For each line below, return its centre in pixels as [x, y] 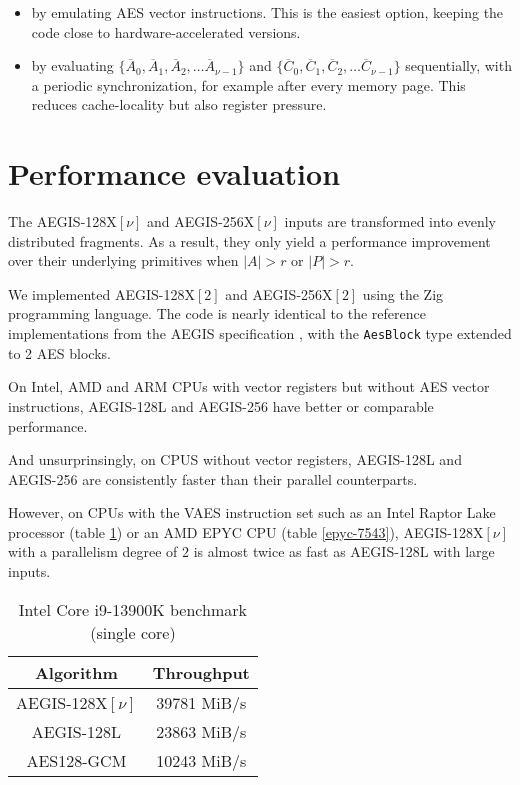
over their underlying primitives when [123, 260]
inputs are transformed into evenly [390, 221]
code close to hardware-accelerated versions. [166, 31]
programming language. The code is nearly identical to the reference [217, 313]
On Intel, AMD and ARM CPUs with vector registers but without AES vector [249, 386]
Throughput [201, 672]
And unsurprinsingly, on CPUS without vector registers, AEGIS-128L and [235, 459]
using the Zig [403, 293]
